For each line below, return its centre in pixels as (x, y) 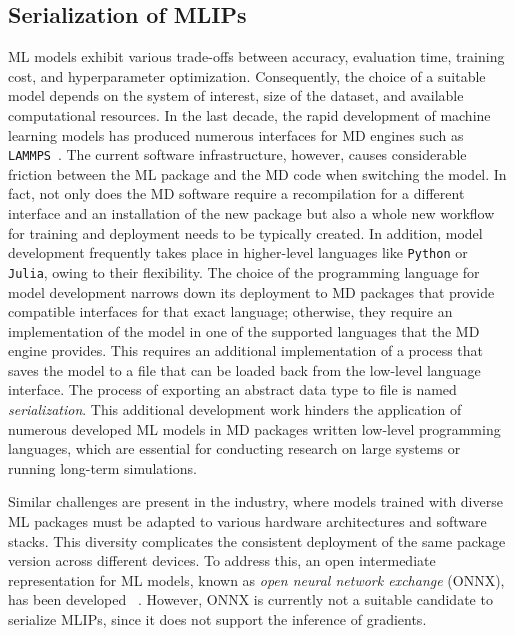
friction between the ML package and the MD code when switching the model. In (257, 173)
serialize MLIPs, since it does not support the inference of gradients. (217, 619)
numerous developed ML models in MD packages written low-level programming (254, 428)
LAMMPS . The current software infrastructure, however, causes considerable (237, 154)
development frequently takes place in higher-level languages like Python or (238, 252)
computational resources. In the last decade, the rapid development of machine (249, 114)
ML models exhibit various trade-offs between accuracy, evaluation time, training (256, 56)
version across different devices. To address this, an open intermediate (222, 560)
